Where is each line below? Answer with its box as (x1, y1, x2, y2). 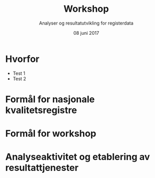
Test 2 (12, 75, 27, 82)
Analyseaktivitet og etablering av (5, 151, 150, 163)
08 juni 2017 (73, 30, 99, 36)
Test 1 (12, 70, 26, 76)
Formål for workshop (5, 128, 96, 140)
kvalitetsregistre (5, 104, 77, 116)
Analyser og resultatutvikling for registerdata (39, 20, 133, 26)
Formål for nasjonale (5, 93, 95, 105)
